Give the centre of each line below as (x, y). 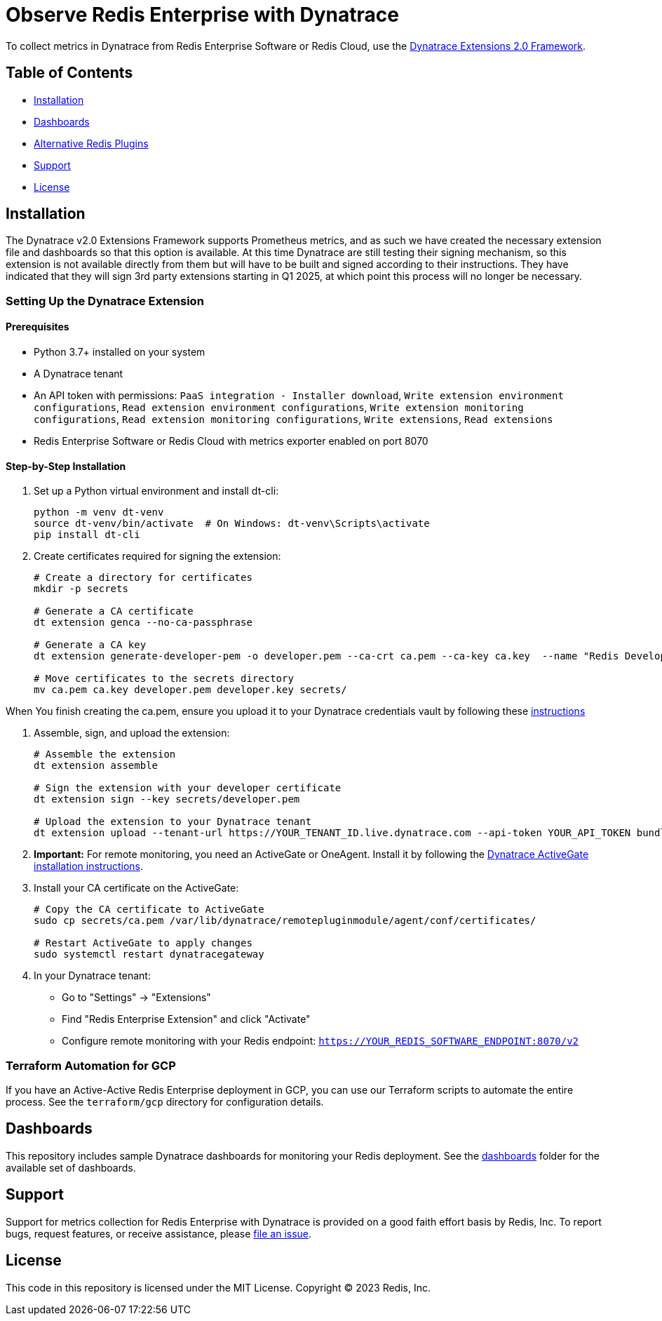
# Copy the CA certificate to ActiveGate (149, 910)
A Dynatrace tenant (79, 374)
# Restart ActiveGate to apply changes (143, 943)
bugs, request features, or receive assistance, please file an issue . (159, 1233)
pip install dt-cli (87, 535)
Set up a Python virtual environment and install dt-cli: (156, 491)
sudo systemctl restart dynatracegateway (149, 954)
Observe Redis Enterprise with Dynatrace (202, 15)
